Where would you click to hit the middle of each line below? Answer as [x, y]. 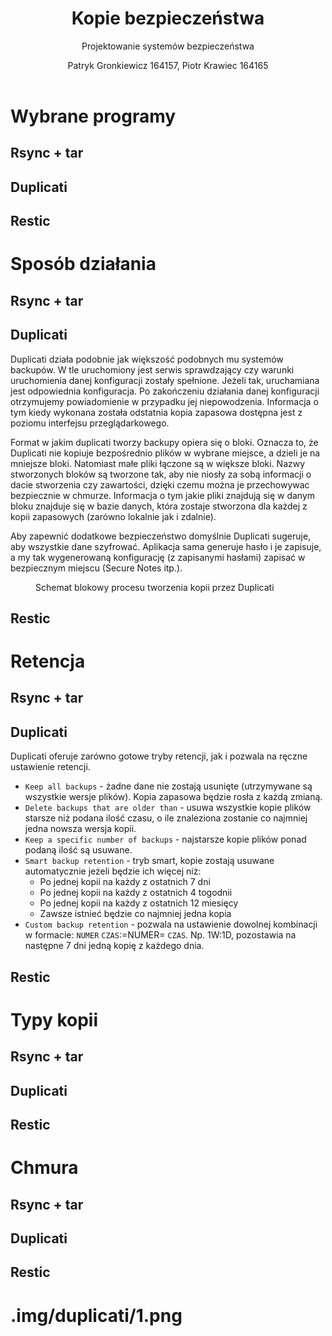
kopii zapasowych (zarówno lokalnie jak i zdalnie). [113, 516]
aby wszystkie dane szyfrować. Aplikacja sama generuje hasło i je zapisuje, [166, 546]
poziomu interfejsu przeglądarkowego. [90, 423]
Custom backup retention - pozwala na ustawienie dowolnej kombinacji [171, 924]
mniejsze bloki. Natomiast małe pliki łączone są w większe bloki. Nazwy [158, 463]
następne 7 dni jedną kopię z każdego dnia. [114, 946]
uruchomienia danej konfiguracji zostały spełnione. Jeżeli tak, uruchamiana [165, 380]
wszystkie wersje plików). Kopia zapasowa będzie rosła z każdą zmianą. [173, 797]
